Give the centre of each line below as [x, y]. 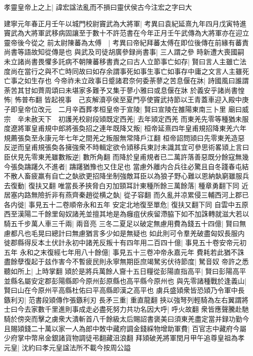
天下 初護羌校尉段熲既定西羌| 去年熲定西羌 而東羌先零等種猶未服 [143, 118]
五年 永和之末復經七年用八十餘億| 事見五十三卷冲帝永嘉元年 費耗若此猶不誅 [124, 252]
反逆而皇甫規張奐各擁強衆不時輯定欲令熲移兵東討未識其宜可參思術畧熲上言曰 [126, 147]
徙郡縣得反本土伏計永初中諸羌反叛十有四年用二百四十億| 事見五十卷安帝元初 [125, 242]
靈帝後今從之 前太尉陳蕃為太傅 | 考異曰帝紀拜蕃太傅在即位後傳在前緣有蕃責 [126, 42]
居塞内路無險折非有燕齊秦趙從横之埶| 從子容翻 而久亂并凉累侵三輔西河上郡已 [126, 195]
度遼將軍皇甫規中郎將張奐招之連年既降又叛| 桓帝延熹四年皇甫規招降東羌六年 [125, 128]
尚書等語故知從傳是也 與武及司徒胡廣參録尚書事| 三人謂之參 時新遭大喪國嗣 [124, 52]
